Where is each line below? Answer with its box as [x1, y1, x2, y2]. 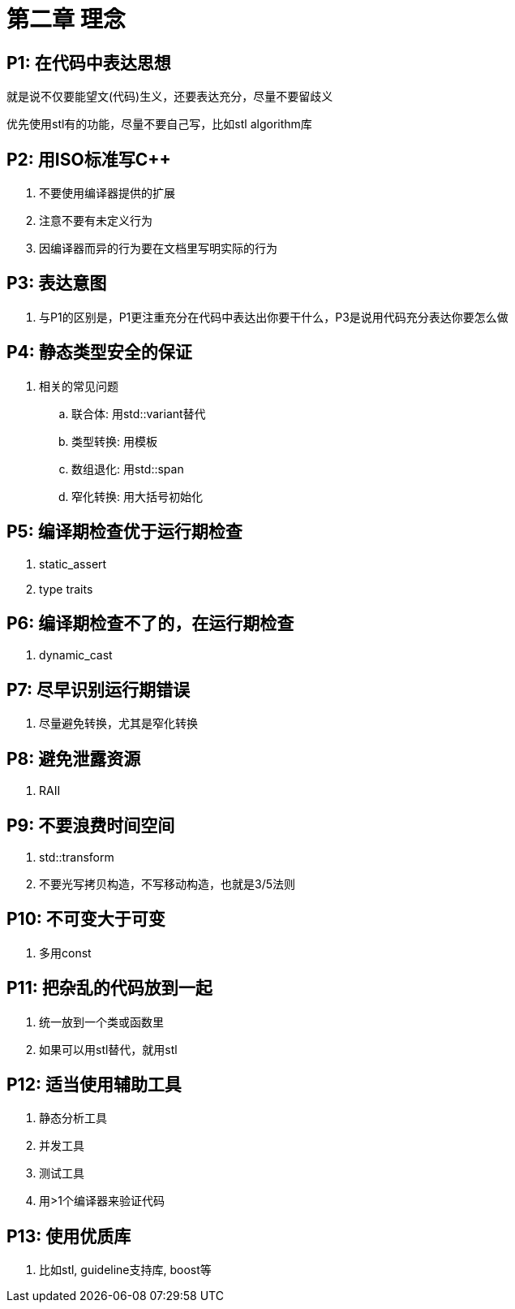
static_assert [39, 556, 107, 571]
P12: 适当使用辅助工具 [6, 1074, 182, 1095]
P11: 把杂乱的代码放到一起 [6, 978, 212, 999]
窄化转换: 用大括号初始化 [71, 489, 203, 503]
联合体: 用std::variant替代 [71, 406, 206, 421]
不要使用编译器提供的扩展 [39, 186, 175, 201]
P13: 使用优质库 [6, 1225, 131, 1246]
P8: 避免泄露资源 [6, 748, 141, 769]
